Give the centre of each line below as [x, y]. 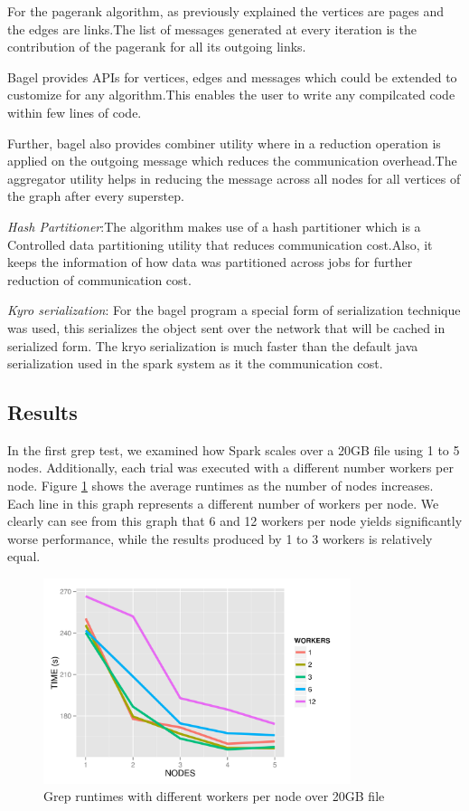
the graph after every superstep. [96, 196]
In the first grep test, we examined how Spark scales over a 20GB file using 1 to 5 [234, 449]
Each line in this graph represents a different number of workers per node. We [223, 503]
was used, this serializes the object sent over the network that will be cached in [226, 327]
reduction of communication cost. [99, 279]
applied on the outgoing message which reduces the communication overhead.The [232, 161]
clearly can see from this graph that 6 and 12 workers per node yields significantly [235, 521]
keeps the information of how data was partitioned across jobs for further [210, 262]
